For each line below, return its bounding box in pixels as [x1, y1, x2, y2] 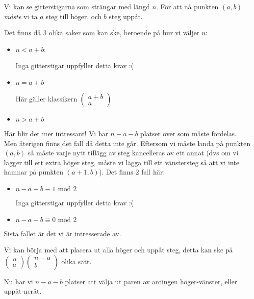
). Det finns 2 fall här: [99, 167, 165, 177]
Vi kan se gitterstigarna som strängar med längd [4, 1, 150, 11]
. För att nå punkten [156, 1, 219, 11]
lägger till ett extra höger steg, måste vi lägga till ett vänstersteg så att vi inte [4, 157, 239, 167]
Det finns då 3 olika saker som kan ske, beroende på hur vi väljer [4, 27, 200, 38]
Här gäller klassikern [15, 93, 77, 103]
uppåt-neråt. [4, 286, 42, 296]
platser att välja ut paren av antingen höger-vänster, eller [65, 276, 237, 286]
